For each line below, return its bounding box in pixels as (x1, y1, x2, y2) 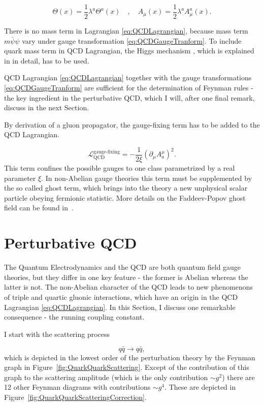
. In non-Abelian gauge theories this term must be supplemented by (41, 172, 252, 183)
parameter (4, 172, 36, 183)
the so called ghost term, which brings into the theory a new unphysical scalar (4, 182, 248, 193)
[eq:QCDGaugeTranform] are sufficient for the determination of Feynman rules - (4, 82, 253, 93)
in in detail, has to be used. (4, 55, 89, 66)
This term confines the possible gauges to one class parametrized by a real (4, 163, 235, 173)
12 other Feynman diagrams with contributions (4, 382, 151, 392)
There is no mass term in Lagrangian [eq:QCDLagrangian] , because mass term (4, 25, 248, 36)
